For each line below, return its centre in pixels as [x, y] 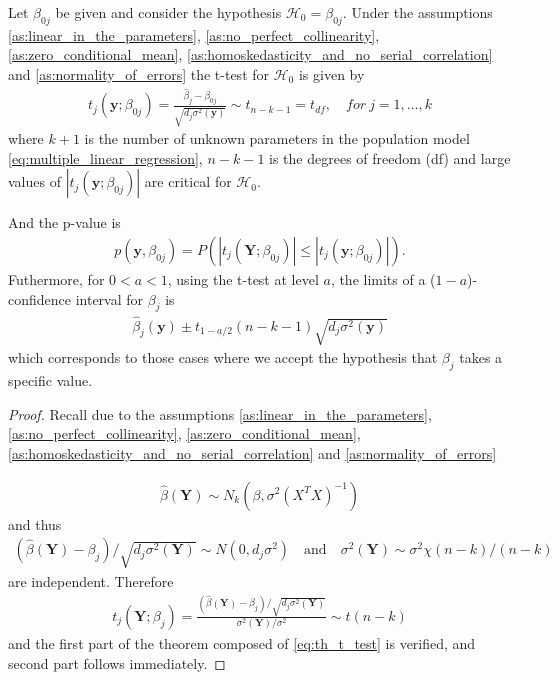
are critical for [188, 181]
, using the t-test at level [243, 278]
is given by [331, 73]
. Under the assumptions [417, 12]
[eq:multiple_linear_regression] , [105, 157]
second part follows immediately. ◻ [117, 662]
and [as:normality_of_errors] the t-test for [139, 73]
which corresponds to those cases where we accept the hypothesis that [223, 357]
